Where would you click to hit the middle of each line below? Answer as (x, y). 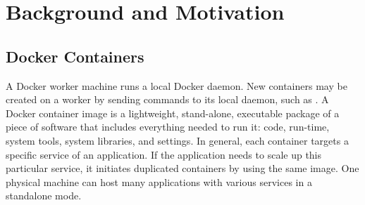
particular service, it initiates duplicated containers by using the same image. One (182, 168)
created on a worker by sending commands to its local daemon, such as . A (167, 99)
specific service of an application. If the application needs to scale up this (164, 154)
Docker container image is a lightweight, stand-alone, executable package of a (173, 113)
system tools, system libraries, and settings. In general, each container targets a (177, 140)
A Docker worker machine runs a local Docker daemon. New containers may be (177, 85)
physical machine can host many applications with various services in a (159, 181)
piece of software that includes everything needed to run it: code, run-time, (168, 127)
